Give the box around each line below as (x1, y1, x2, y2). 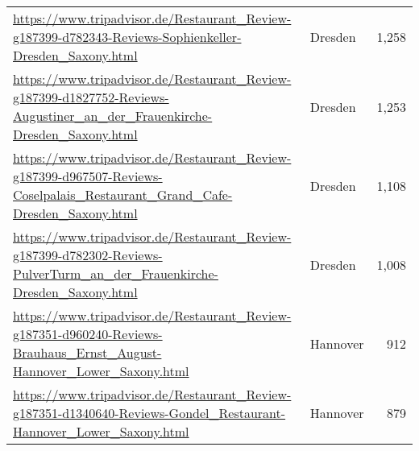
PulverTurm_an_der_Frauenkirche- (13, 264, 218, 283)
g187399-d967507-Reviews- (13, 167, 163, 185)
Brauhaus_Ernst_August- (13, 343, 162, 362)
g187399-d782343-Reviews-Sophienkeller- (13, 27, 242, 46)
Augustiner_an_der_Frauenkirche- (13, 106, 213, 125)
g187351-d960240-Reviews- (13, 325, 163, 343)
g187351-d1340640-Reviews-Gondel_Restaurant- (13, 403, 286, 422)
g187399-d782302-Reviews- (13, 246, 163, 264)
